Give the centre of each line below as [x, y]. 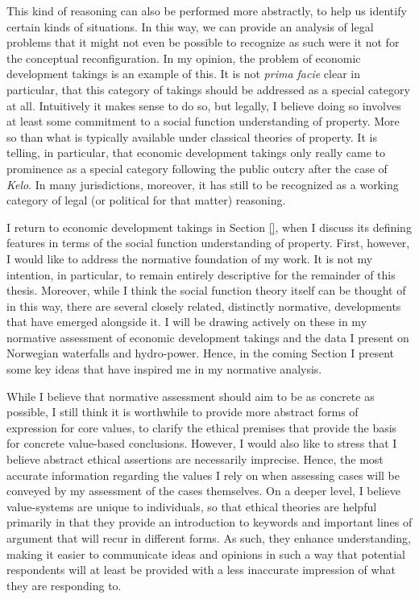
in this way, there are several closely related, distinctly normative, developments [204, 306]
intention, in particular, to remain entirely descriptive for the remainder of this [201, 274]
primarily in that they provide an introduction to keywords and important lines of [209, 522]
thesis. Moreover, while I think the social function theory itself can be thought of [206, 290]
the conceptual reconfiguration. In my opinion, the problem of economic [184, 58]
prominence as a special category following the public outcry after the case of [197, 168]
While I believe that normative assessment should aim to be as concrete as [191, 396]
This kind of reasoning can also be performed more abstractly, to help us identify [207, 10]
